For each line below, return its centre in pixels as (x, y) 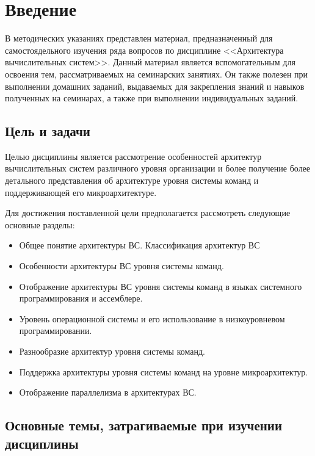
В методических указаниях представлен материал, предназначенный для (139, 38)
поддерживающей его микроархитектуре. (81, 192)
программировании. (56, 331)
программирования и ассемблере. (81, 298)
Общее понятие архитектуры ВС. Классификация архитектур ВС (139, 245)
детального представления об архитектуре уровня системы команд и (132, 180)
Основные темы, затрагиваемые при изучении (144, 425)
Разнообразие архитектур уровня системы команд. (112, 351)
